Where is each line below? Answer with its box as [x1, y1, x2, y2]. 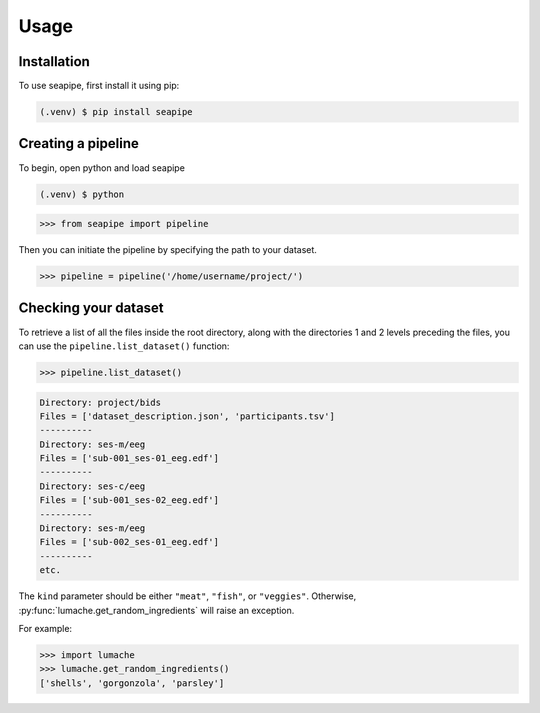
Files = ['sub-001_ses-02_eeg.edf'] [39, 495, 220, 506]
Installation [18, 53, 90, 70]
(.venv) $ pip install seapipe [39, 106, 194, 118]
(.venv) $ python [39, 188, 125, 200]
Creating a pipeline [18, 135, 139, 152]
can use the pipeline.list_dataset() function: [18, 340, 230, 352]
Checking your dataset [18, 300, 164, 317]
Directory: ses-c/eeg [39, 480, 146, 492]
